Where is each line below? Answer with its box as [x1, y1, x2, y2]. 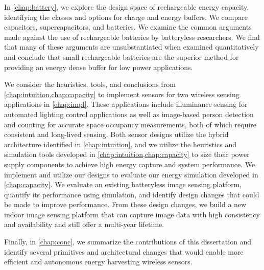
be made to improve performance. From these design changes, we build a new [4, 199, 247, 210]
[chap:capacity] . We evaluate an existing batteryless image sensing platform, [4, 179, 242, 190]
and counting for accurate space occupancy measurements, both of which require [4, 119, 256, 129]
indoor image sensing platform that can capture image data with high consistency [4, 209, 260, 219]
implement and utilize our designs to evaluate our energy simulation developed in [4, 169, 258, 179]
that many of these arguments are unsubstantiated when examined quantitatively [4, 41, 259, 52]
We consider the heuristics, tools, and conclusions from [4, 79, 176, 89]
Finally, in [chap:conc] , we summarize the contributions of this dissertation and [4, 236, 252, 247]
